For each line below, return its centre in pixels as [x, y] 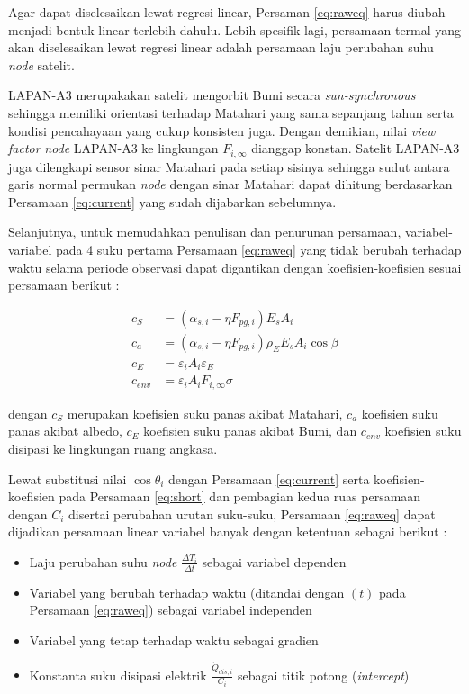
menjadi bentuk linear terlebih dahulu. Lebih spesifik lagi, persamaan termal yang [235, 29]
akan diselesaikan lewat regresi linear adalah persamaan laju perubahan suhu [221, 47]
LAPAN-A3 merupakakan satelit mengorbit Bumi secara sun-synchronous [212, 95]
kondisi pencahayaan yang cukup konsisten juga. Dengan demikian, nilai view [222, 130]
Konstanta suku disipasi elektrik [118, 675]
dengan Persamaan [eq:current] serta [269, 478]
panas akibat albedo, [65, 431]
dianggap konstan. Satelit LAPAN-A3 [356, 148]
